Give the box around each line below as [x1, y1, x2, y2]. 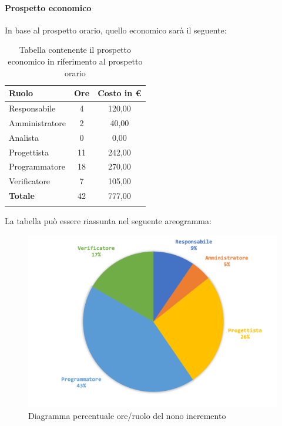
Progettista [9, 146, 49, 158]
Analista [9, 131, 39, 143]
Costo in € [98, 87, 142, 99]
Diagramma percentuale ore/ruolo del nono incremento [28, 409, 226, 421]
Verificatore [9, 175, 51, 187]
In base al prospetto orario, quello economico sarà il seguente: [5, 23, 227, 36]
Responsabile [9, 102, 56, 114]
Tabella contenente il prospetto [19, 43, 131, 56]
